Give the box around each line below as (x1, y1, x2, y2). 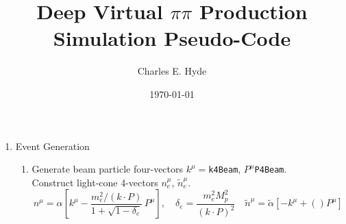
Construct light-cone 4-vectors (32, 175, 158, 189)
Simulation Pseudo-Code (53, 24, 291, 52)
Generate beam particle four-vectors (32, 162, 184, 176)
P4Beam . (254, 162, 287, 176)
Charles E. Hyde (137, 64, 207, 78)
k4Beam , (208, 162, 241, 176)
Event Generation (15, 138, 90, 153)
